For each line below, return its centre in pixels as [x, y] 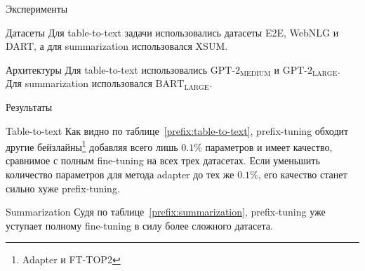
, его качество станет [303, 174]
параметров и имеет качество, [269, 146]
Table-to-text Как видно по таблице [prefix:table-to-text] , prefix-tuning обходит [177, 130]
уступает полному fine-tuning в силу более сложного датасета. [139, 225]
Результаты [29, 106]
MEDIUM [255, 74]
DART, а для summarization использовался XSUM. [117, 46]
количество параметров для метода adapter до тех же [120, 174]
